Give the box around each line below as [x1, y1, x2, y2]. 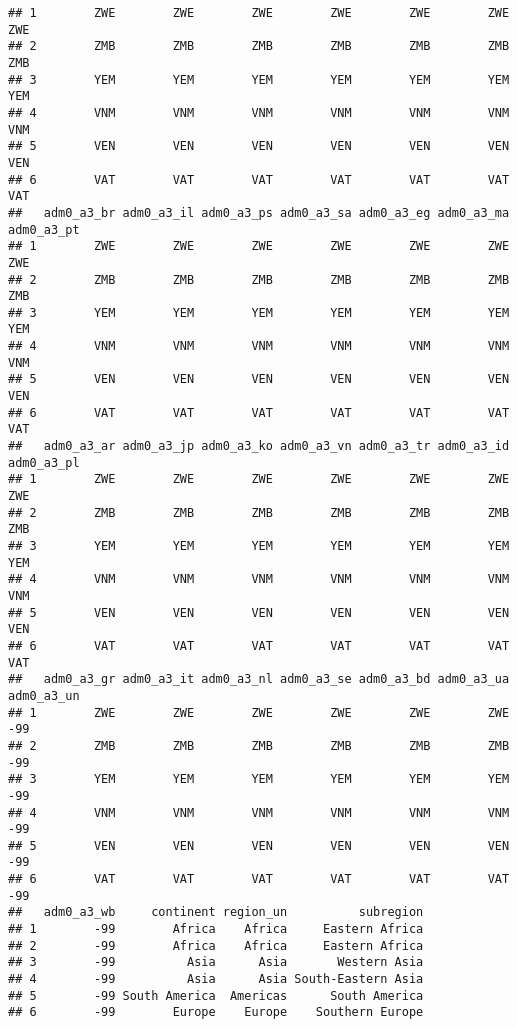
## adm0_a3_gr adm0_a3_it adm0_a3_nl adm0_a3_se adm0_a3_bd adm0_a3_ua [8, 672, 510, 687]
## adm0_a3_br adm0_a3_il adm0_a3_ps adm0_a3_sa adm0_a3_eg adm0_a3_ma [8, 205, 510, 220]
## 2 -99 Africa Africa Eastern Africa [8, 938, 424, 953]
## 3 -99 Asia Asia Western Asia [8, 955, 424, 970]
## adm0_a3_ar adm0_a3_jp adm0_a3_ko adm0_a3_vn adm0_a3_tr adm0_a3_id [8, 439, 510, 454]
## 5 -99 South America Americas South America [8, 988, 424, 1003]
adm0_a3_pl [8, 455, 80, 470]
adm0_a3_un [8, 688, 80, 703]
